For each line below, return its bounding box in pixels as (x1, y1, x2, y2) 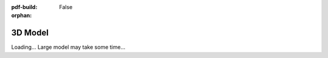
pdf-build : (11, 4, 38, 10)
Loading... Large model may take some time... (11, 43, 126, 51)
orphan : (11, 12, 32, 19)
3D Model (11, 28, 49, 38)
